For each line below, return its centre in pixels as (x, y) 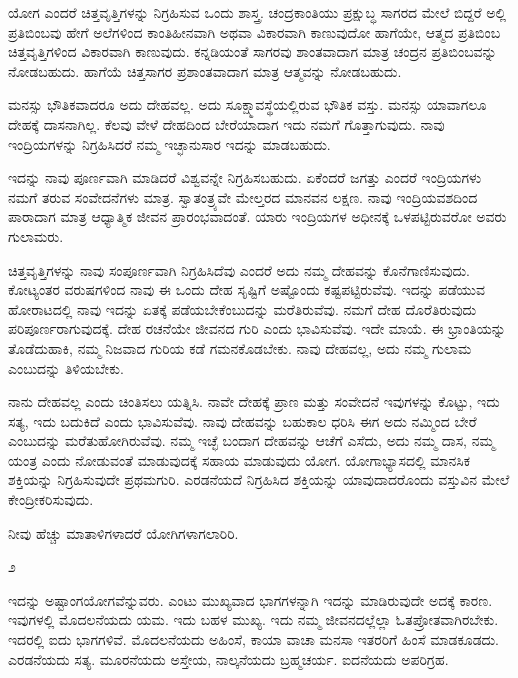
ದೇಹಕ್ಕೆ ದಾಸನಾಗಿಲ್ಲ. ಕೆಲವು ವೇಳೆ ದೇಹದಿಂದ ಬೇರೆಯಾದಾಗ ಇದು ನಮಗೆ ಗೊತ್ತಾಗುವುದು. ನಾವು (226, 123)
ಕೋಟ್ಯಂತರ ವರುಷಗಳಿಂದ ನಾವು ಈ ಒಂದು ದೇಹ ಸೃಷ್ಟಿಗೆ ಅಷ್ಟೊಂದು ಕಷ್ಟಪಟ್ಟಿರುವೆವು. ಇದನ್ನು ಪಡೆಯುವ (247, 289)
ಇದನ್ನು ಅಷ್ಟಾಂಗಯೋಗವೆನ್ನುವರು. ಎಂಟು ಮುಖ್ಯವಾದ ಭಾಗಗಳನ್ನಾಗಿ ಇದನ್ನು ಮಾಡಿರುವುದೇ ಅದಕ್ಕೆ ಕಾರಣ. (250, 599)
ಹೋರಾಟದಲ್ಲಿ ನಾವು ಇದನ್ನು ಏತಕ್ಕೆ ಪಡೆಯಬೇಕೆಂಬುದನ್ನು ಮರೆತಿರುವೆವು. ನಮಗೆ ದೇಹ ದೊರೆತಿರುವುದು (242, 308)
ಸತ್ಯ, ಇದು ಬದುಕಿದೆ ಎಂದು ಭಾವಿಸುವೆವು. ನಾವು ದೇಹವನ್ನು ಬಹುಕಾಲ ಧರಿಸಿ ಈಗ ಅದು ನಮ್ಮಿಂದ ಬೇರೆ (242, 420)
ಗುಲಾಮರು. (36, 235)
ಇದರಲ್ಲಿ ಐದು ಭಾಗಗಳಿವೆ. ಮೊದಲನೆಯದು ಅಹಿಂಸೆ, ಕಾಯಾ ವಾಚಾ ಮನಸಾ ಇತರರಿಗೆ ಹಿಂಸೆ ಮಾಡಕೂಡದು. (254, 639)
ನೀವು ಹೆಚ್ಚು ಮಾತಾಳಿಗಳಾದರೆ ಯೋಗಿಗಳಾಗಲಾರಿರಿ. (123, 532)
